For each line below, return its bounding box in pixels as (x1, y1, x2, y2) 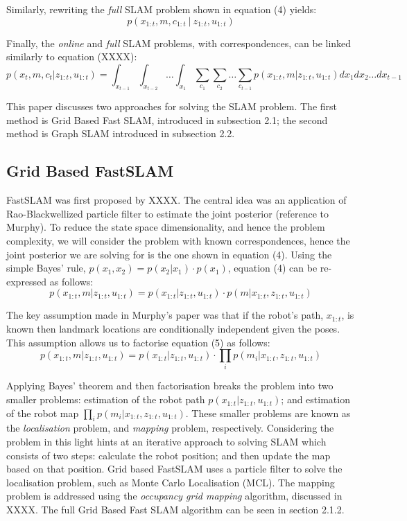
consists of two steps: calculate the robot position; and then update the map (6, 448, 331, 462)
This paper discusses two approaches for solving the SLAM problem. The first (6, 99, 337, 114)
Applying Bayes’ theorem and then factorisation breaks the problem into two (6, 378, 334, 393)
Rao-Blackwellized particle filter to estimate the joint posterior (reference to (6, 206, 329, 220)
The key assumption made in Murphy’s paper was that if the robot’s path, (6, 308, 324, 322)
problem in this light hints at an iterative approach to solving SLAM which (6, 434, 327, 449)
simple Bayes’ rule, (6, 260, 86, 275)
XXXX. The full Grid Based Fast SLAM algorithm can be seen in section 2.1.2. (6, 502, 345, 517)
